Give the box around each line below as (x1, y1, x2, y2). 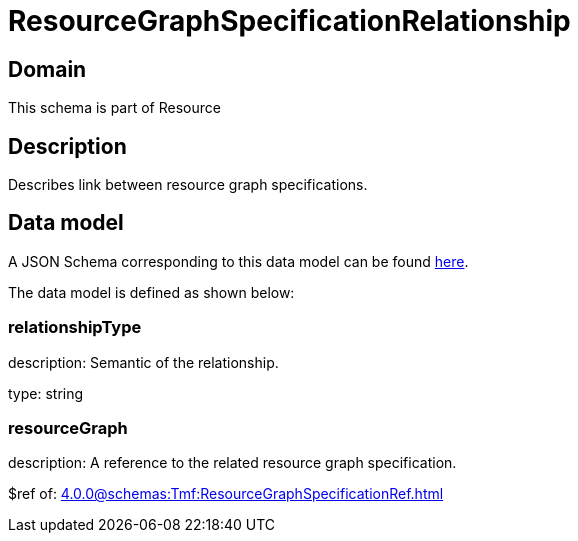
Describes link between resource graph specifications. (8, 176, 368, 194)
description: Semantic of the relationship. (8, 353, 279, 371)
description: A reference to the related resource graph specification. (8, 454, 457, 472)
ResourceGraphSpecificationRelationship (8, 4, 571, 38)
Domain (8, 56, 87, 82)
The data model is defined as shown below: (8, 283, 295, 301)
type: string (8, 384, 84, 402)
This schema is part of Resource (8, 99, 221, 117)
